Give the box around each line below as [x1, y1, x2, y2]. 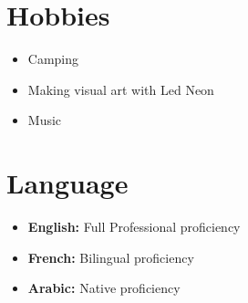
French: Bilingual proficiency [27, 247, 194, 266]
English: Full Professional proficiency [27, 217, 241, 236]
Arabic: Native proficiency [27, 278, 181, 298]
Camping [27, 49, 79, 68]
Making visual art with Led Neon [27, 79, 214, 99]
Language [6, 164, 129, 202]
